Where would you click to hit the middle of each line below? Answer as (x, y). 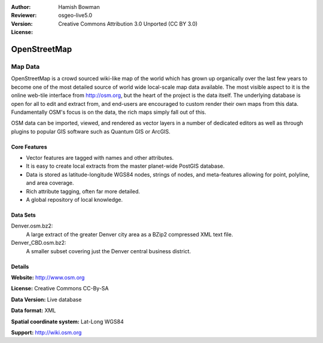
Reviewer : (24, 16)
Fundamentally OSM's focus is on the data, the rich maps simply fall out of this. (109, 112)
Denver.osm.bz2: (32, 226)
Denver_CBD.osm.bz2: (39, 243)
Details (20, 266)
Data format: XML (33, 311)
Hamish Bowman (79, 7)
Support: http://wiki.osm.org (46, 332)
